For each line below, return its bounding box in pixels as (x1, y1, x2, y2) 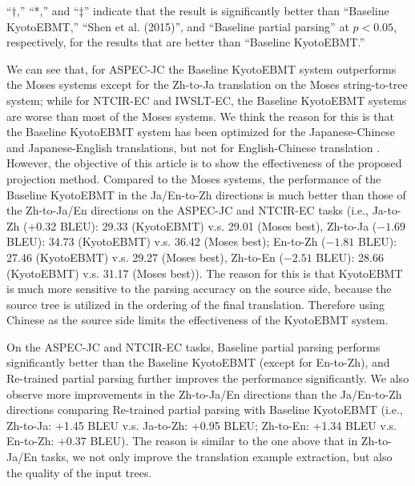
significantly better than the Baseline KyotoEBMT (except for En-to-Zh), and (6, 354, 390, 371)
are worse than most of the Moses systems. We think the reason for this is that (6, 107, 394, 124)
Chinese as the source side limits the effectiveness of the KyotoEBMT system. (6, 311, 389, 328)
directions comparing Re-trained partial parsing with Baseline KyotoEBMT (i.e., (6, 401, 403, 418)
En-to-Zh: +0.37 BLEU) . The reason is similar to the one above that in (6, 432, 358, 449)
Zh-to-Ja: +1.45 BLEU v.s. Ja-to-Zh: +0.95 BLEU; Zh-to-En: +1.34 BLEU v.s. (6, 416, 397, 433)
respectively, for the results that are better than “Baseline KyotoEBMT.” (6, 34, 365, 50)
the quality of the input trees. (6, 464, 152, 480)
